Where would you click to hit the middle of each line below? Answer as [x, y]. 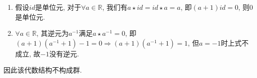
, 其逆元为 [53, 33]
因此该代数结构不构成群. [43, 70]
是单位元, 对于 [58, 7]
